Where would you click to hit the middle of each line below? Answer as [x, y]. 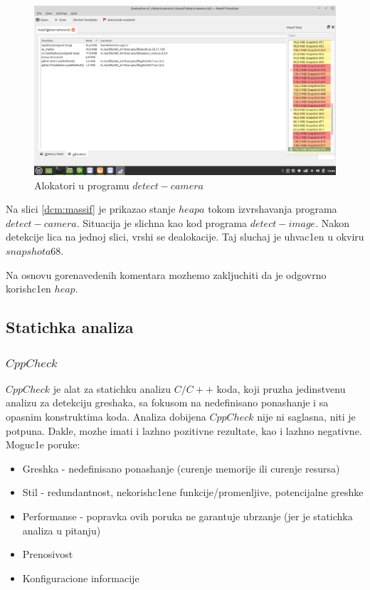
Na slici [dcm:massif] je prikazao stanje [91, 209]
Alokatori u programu [82, 185]
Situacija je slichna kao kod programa [165, 222]
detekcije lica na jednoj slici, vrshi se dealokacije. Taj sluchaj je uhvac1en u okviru [185, 237]
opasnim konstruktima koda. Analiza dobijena [106, 417]
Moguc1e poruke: [43, 444]
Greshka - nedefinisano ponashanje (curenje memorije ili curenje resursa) [181, 468]
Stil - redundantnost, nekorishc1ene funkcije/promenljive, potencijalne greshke [193, 492]
